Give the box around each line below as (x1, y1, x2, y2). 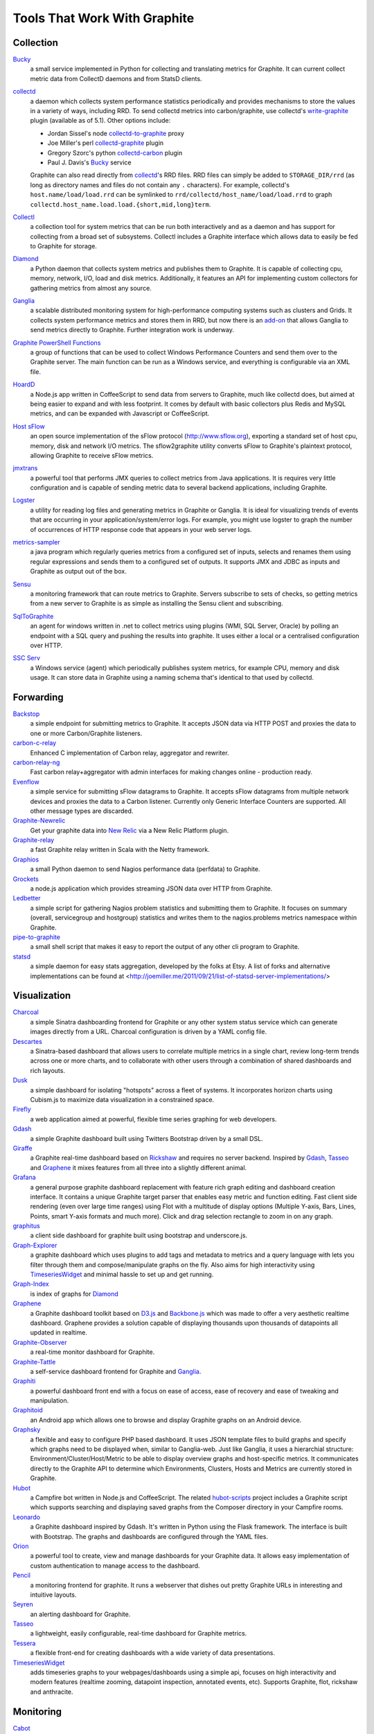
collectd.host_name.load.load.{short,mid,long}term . (30, 200, 211, 208)
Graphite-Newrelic (12, 816, 66, 825)
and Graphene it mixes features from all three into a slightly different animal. (30, 1163, 247, 1171)
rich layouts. (30, 1066, 66, 1074)
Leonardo (12, 1513, 41, 1521)
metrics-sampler (12, 538, 60, 547)
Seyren (12, 1600, 34, 1608)
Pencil (12, 1571, 31, 1579)
